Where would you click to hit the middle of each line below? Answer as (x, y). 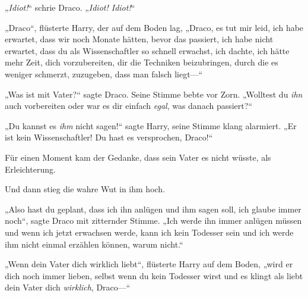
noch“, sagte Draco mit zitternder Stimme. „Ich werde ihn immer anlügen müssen (153, 221)
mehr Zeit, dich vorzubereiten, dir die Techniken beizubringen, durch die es (142, 62)
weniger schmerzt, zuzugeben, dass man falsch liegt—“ (104, 74)
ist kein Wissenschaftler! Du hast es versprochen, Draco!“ (109, 137)
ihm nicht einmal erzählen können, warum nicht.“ (94, 244)
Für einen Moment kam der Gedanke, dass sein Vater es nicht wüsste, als (138, 157)
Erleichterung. (30, 169)
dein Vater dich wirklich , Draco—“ (68, 287)
